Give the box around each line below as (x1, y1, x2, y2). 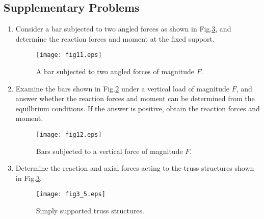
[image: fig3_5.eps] (36, 191, 105, 198)
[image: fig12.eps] (36, 131, 102, 139)
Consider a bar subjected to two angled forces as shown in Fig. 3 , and (15, 23, 231, 34)
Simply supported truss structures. (36, 205, 144, 216)
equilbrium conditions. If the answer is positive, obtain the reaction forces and (15, 103, 260, 113)
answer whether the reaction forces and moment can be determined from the (15, 93, 255, 104)
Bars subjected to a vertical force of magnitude (36, 145, 183, 156)
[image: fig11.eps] (36, 51, 102, 59)
